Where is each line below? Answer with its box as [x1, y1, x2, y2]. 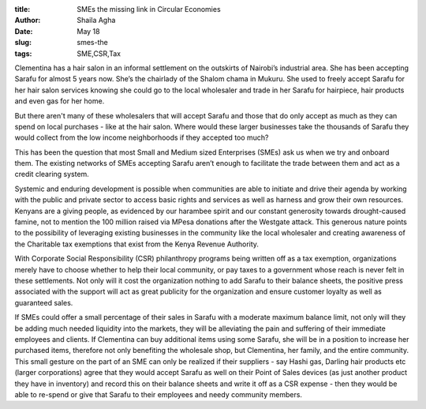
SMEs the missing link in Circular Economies [77, 5, 221, 13]
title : [14, 5, 31, 13]
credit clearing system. [14, 170, 90, 179]
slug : [14, 38, 32, 47]
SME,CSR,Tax [77, 48, 121, 58]
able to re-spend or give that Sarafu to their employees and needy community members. [14, 389, 303, 399]
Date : [14, 26, 33, 36]
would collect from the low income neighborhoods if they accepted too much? [14, 133, 269, 142]
